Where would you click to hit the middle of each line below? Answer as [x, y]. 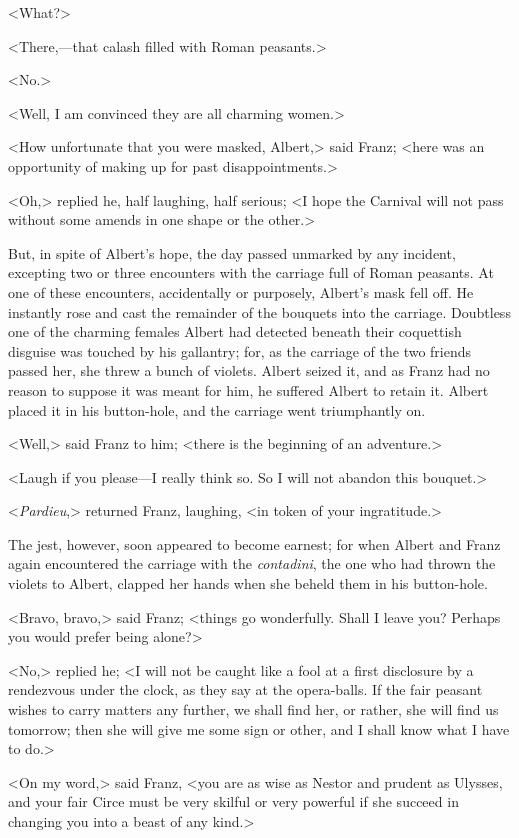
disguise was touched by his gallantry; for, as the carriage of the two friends [240, 350]
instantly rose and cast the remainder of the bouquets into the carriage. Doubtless [259, 311]
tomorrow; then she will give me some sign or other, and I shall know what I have [259, 728]
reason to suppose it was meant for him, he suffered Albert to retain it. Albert [248, 389]
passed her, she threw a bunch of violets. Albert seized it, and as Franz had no [249, 370]
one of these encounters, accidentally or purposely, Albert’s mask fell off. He [241, 291]
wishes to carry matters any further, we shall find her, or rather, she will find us [253, 709]
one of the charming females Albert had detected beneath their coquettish [235, 331]
